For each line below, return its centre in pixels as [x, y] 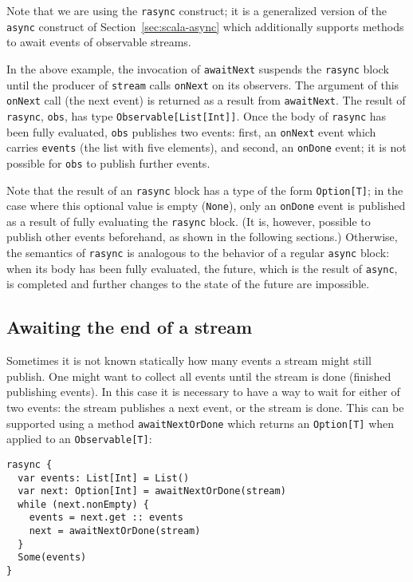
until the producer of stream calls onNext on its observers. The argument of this [203, 84]
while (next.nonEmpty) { [83, 504]
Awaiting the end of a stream [130, 327]
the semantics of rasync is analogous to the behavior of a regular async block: [198, 253]
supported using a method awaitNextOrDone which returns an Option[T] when [201, 423]
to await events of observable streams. [99, 42]
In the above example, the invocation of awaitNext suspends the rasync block [198, 68]
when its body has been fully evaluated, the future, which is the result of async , [202, 268]
